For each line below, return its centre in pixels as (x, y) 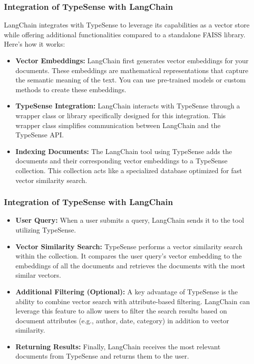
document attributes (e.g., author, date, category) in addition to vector (122, 320)
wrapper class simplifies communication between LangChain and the (118, 125)
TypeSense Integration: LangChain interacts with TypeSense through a (128, 106)
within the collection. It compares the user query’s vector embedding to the (128, 256)
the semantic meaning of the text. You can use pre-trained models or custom (130, 80)
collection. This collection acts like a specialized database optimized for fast (129, 170)
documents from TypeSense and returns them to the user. (102, 356)
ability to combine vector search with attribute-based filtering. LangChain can (133, 301)
